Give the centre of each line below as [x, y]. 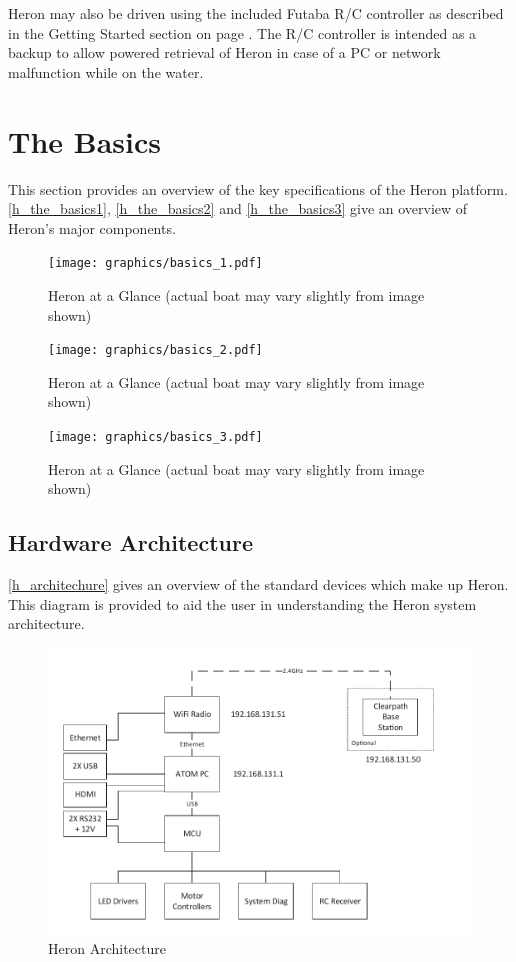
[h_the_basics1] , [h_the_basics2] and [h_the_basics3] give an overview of [238, 208]
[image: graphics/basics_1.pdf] [155, 263]
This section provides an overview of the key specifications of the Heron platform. [258, 188]
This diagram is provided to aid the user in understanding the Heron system [242, 603]
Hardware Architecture [130, 542]
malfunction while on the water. [106, 71]
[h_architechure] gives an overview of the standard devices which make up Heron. [258, 584]
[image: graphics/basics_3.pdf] [155, 436]
